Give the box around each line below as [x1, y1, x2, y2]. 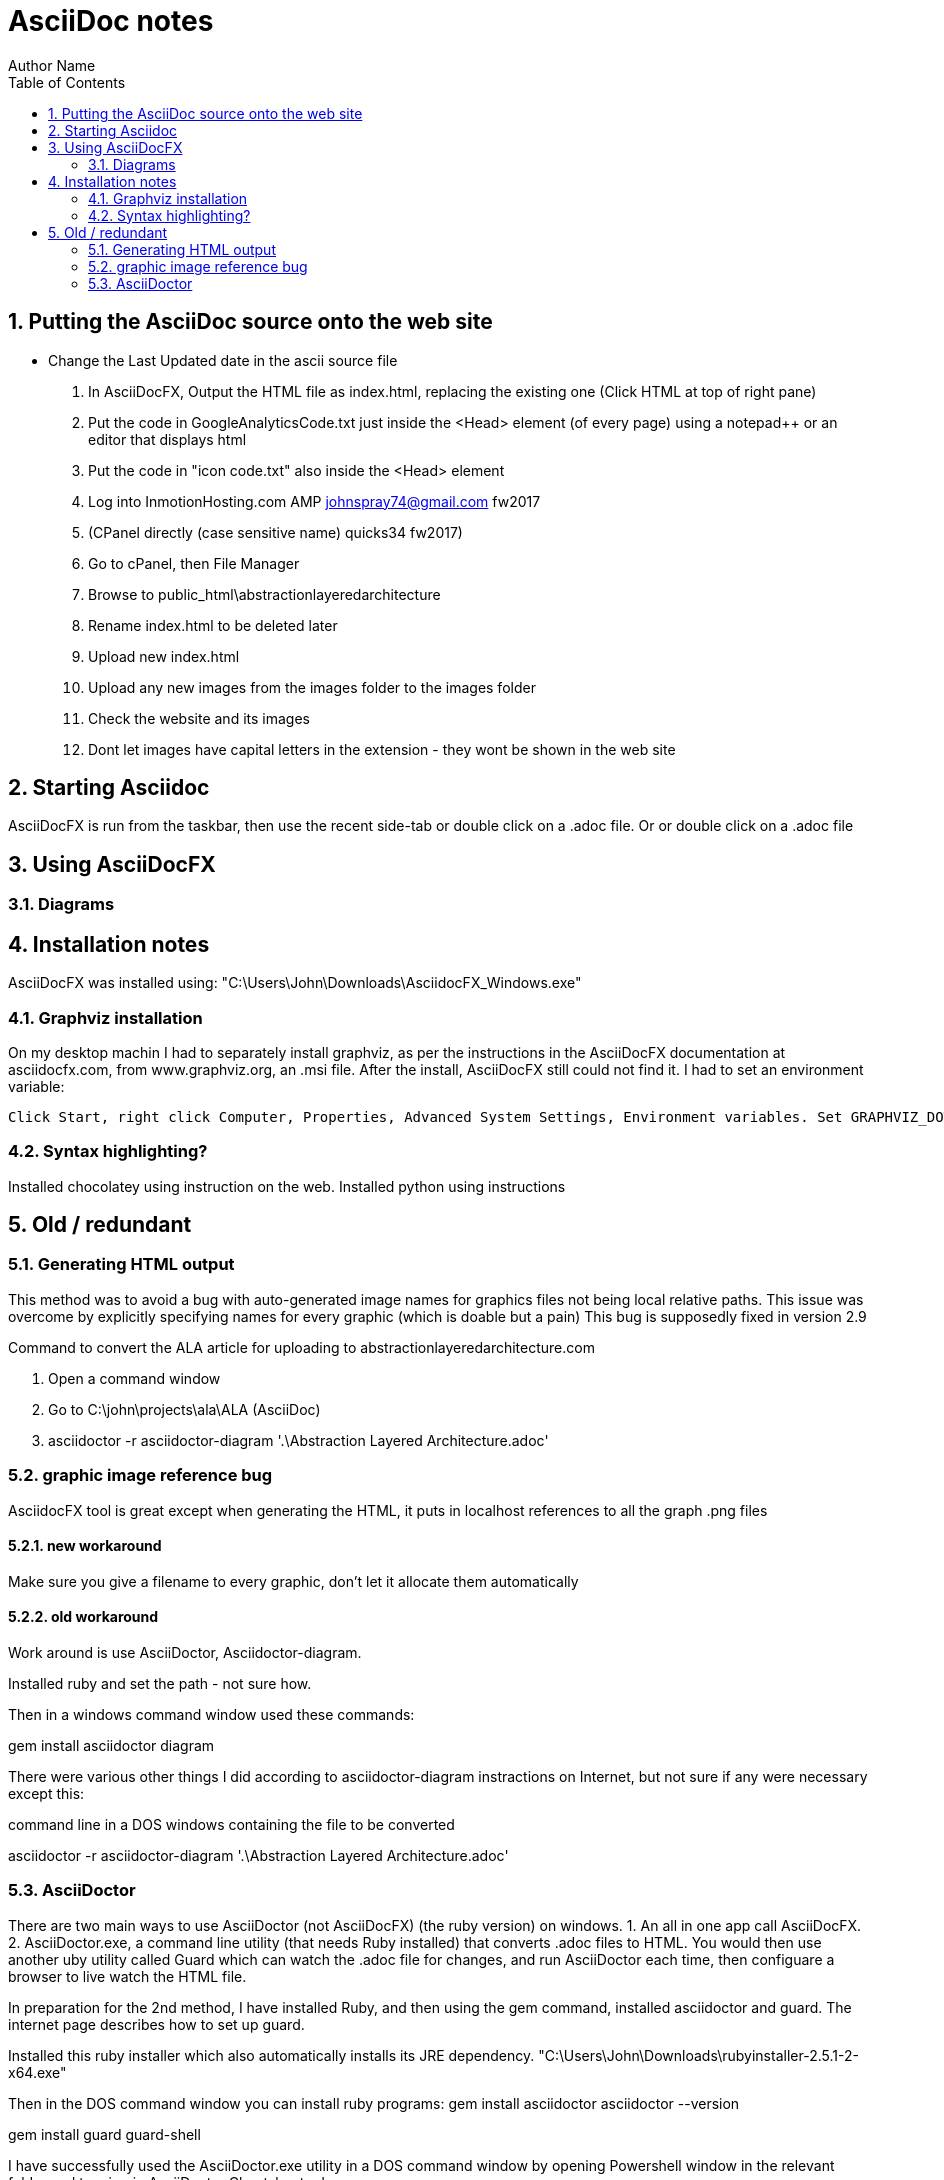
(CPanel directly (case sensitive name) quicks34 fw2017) [88, 523, 463, 541]
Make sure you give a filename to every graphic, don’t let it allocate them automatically [8, 1572, 579, 1590]
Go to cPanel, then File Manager [88, 554, 300, 572]
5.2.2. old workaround [8, 1608, 159, 1626]
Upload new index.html [88, 647, 240, 665]
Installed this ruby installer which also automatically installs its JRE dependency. [8, 2046, 535, 2064]
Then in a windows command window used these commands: [8, 1706, 415, 1724]
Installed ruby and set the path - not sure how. [8, 1675, 312, 1693]
